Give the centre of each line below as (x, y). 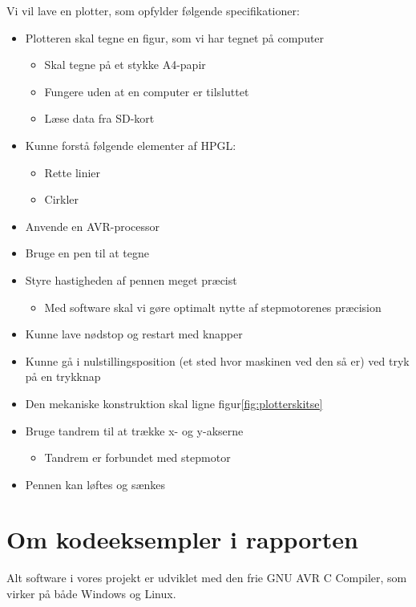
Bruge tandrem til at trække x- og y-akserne (134, 430)
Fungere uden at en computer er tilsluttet (147, 91)
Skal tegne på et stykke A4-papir (125, 65)
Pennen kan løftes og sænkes (95, 484)
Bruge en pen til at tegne (87, 253)
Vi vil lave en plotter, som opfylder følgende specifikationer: (153, 10)
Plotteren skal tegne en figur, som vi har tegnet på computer (175, 37)
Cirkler (62, 199)
